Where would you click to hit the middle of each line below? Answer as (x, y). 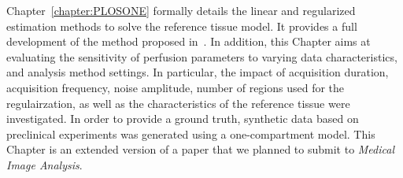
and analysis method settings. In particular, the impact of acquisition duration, (198, 72)
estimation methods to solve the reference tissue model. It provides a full (182, 26)
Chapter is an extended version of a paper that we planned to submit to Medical (200, 149)
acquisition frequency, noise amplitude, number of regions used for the (176, 87)
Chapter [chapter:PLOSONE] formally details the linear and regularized (181, 10)
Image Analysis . (44, 164)
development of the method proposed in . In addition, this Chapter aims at (189, 41)
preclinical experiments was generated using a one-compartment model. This (191, 133)
